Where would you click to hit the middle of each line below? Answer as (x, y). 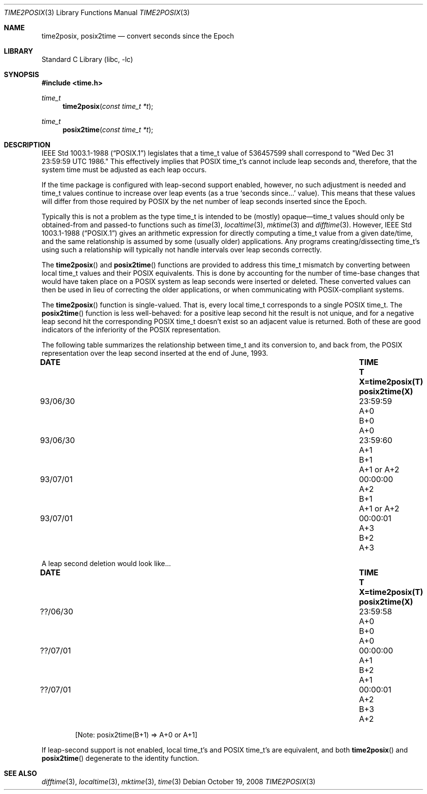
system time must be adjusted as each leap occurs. (124, 170)
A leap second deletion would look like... (106, 563)
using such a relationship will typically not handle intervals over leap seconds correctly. (182, 250)
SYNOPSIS (22, 74)
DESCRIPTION (27, 145)
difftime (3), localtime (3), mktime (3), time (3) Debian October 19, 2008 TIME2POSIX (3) (179, 782)
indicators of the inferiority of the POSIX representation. (131, 330)
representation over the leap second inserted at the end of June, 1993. (155, 353)
